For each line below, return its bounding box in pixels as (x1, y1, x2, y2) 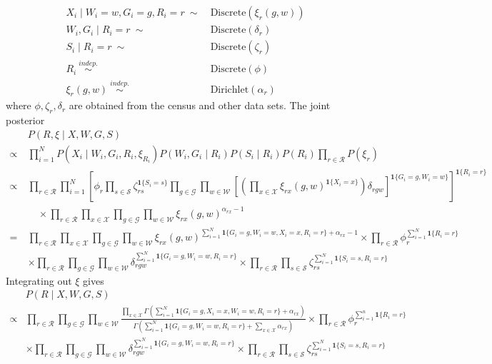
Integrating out (6, 273, 72, 288)
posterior (6, 113, 45, 128)
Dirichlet (210, 84, 249, 95)
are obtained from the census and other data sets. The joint (69, 98, 331, 113)
